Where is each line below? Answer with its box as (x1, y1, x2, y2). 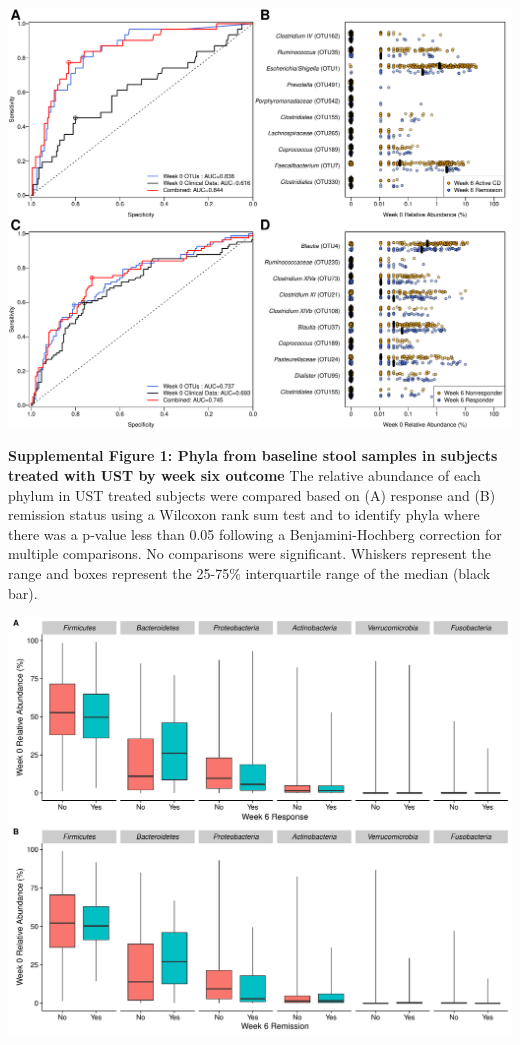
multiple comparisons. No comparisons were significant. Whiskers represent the (8, 543, 492, 564)
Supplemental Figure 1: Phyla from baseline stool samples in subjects (8, 445, 498, 466)
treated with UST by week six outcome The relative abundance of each (8, 465, 481, 486)
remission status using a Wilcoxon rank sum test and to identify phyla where (8, 504, 480, 525)
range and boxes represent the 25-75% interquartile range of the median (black (8, 562, 491, 583)
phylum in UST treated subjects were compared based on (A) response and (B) (8, 484, 496, 505)
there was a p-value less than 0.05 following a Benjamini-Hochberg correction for (8, 523, 502, 544)
